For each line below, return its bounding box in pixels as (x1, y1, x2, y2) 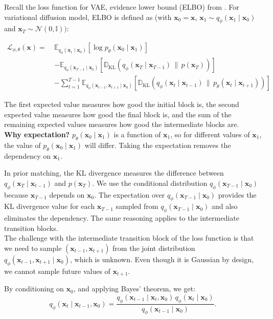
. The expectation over (94, 189, 165, 200)
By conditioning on (4, 283, 64, 294)
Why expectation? (4, 129, 70, 139)
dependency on (4, 150, 51, 161)
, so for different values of (170, 129, 250, 139)
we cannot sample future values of (4, 265, 110, 276)
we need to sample (4, 242, 62, 253)
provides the (218, 189, 257, 200)
